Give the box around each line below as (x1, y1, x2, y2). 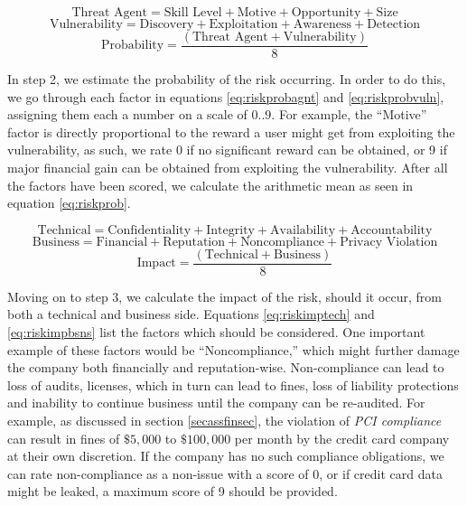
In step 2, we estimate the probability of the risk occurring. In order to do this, (7, 70, 446, 89)
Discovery (139, 18, 194, 31)
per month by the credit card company (234, 428, 450, 447)
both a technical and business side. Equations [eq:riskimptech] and (7, 305, 375, 323)
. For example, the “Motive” (271, 105, 427, 124)
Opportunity (291, 6, 361, 19)
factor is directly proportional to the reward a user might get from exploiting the (7, 122, 455, 141)
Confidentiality (107, 223, 191, 237)
